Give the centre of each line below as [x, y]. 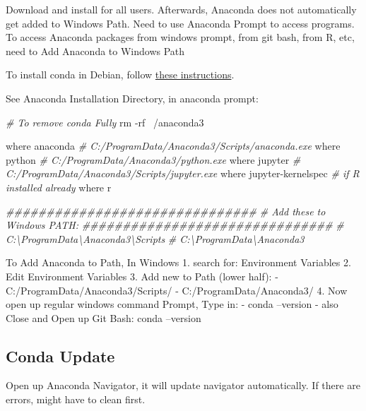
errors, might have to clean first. [76, 399]
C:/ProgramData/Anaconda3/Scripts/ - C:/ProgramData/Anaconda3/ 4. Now [177, 290]
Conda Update [60, 356]
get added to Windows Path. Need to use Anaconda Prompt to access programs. [180, 23]
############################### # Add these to [166, 211]
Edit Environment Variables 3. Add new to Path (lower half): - [142, 276]
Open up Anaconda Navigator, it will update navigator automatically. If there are [183, 385]
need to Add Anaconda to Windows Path [95, 50]
